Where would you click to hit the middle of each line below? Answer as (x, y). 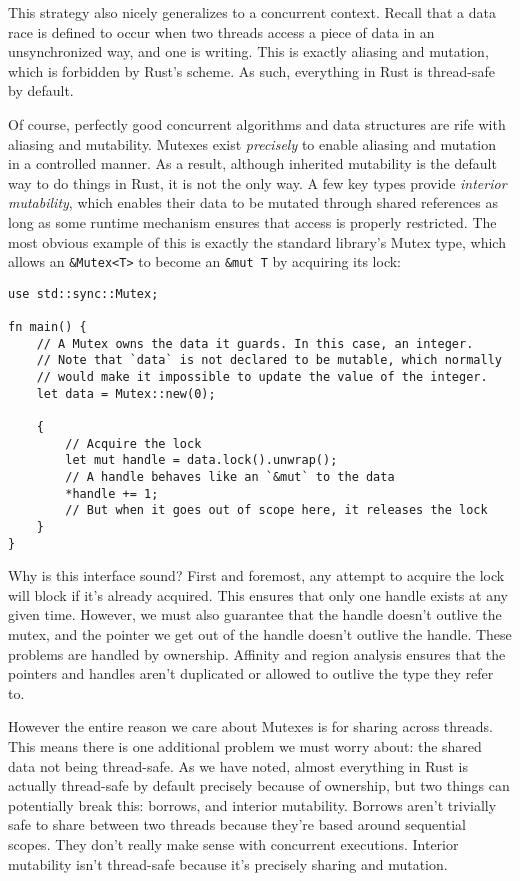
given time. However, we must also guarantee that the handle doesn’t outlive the (255, 614)
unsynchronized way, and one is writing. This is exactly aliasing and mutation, (248, 51)
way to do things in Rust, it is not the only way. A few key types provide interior (257, 182)
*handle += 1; (112, 493)
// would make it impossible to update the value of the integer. (262, 377)
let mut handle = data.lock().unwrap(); (201, 460)
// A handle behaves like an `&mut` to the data (230, 477)
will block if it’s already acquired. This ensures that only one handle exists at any (258, 594)
